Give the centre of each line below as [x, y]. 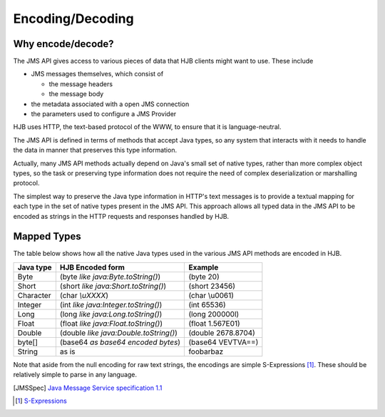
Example [204, 267]
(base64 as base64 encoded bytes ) [120, 342]
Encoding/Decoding [74, 19]
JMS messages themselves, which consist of [97, 74]
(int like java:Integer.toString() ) [111, 304]
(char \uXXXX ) [84, 295]
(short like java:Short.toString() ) [113, 286]
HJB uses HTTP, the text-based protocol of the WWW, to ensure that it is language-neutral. [147, 127]
